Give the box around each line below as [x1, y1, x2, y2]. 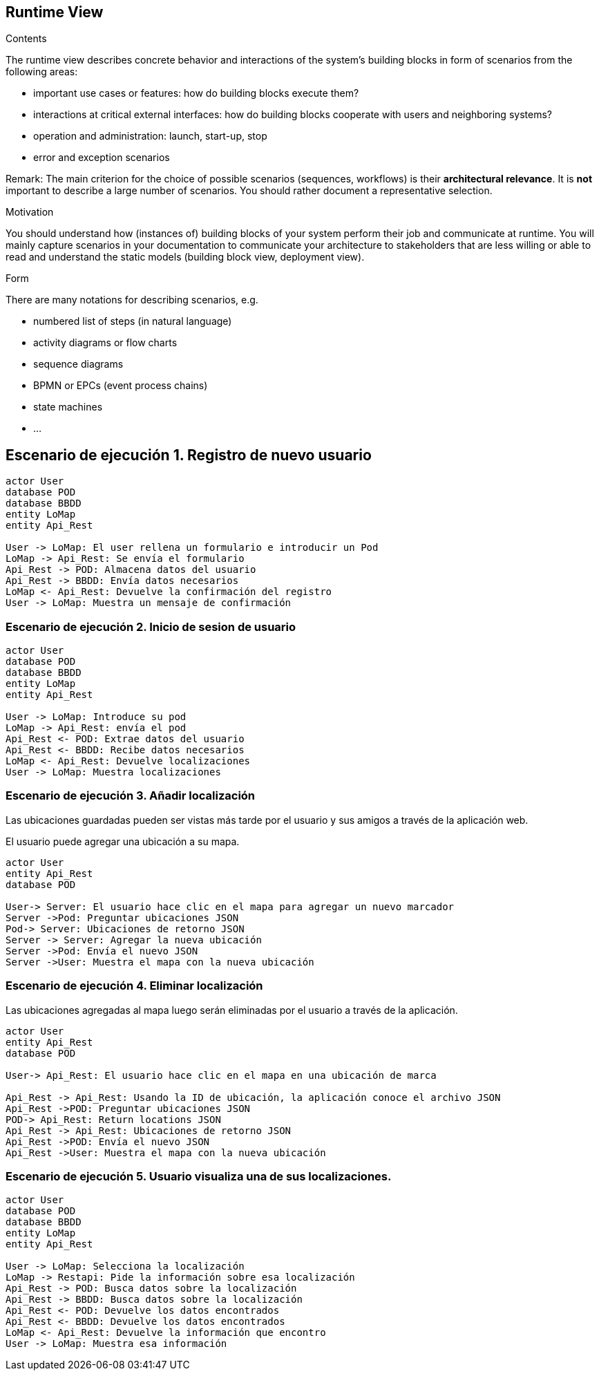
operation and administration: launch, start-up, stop [33, 130, 267, 142]
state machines [33, 401, 103, 413]
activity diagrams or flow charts [33, 337, 178, 349]
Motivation [6, 206, 54, 218]
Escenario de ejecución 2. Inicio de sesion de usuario [6, 619, 296, 634]
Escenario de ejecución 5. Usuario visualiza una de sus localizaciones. [6, 1169, 392, 1183]
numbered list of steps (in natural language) [33, 315, 232, 328]
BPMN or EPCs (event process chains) [33, 379, 208, 392]
